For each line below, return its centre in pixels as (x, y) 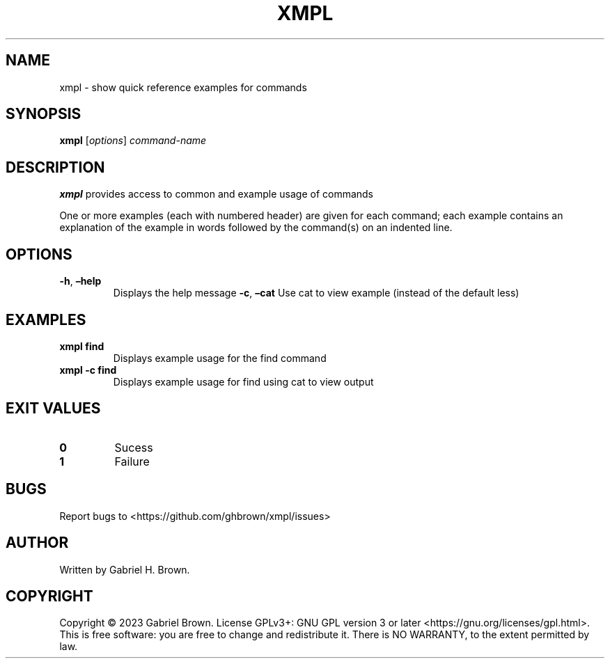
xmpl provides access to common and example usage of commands (217, 194)
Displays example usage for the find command (220, 358)
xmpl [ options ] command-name (133, 141)
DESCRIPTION (55, 167)
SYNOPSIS (44, 114)
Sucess (134, 447)
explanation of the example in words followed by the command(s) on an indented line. (256, 228)
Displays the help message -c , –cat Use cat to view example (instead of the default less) (316, 293)
